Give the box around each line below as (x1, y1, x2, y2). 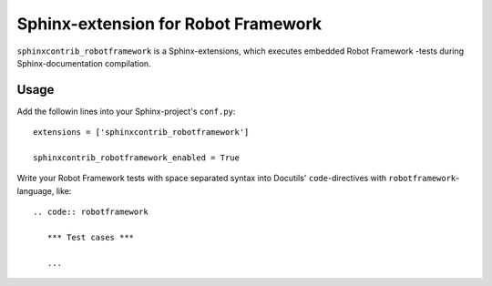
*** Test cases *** (46, 232, 135, 242)
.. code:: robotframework (33, 207, 149, 218)
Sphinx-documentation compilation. (16, 57, 151, 68)
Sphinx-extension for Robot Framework (16, 14, 323, 34)
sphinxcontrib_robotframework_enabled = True (33, 153, 241, 163)
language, (16, 185, 55, 196)
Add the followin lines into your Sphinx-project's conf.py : (16, 106, 236, 117)
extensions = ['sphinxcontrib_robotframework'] (33, 128, 250, 138)
